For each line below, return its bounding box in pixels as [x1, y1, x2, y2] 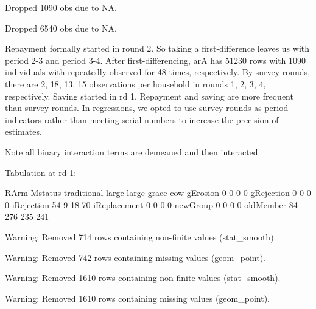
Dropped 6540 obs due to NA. [5, 21, 117, 34]
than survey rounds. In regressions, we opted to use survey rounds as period [5, 101, 289, 114]
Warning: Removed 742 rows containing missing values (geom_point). [5, 251, 265, 263]
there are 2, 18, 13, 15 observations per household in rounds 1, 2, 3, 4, [5, 77, 266, 90]
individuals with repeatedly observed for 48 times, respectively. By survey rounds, [5, 66, 311, 78]
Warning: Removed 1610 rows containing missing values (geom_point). [5, 291, 270, 304]
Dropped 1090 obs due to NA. [5, 1, 117, 13]
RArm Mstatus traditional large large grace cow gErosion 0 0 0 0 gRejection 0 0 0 [5, 186, 311, 199]
